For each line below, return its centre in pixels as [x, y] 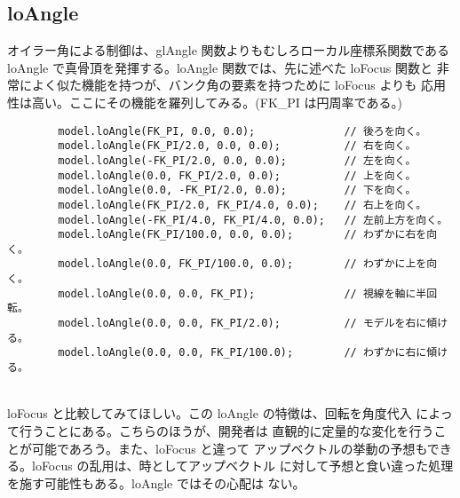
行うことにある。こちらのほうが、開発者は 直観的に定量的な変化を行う [226, 430]
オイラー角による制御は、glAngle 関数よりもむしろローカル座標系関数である [229, 50]
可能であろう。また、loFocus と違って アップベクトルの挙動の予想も [229, 448]
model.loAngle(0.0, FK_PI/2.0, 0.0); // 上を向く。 [237, 175]
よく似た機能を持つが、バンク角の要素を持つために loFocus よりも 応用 [238, 85]
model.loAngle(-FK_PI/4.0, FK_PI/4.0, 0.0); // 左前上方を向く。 [253, 220]
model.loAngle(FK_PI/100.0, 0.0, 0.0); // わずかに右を [242, 235]
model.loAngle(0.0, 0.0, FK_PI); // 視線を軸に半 [242, 293]
